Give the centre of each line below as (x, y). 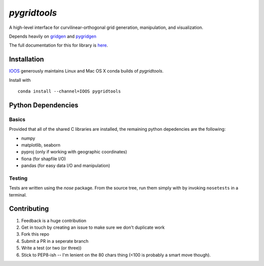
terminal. (18, 195)
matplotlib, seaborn (41, 145)
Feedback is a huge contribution (54, 220)
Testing (18, 178)
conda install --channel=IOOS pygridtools (69, 91)
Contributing (29, 209)
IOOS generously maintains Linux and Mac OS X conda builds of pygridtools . (86, 71)
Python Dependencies (44, 105)
